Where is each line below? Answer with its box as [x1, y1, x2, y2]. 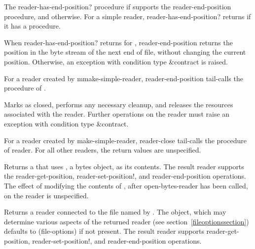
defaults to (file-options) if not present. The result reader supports [4, 226, 204, 236]
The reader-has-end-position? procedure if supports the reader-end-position [4, 1, 231, 11]
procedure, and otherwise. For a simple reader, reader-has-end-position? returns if [4, 11, 251, 21]
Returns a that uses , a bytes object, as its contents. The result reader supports [4, 161, 244, 171]
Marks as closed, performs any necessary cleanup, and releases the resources [4, 99, 233, 109]
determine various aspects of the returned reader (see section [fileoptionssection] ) [4, 216, 249, 226]
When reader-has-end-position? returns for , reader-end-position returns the [4, 37, 233, 47]
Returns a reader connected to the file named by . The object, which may [4, 207, 226, 217]
